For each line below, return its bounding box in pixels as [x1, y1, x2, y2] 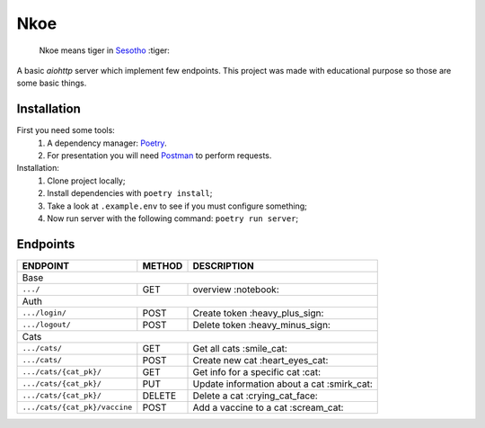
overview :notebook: [192, 283, 279, 296]
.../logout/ [22, 320, 71, 330]
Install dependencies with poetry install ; [47, 188, 213, 199]
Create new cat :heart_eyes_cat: [192, 353, 329, 366]
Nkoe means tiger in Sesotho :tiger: [39, 45, 171, 56]
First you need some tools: [16, 125, 116, 136]
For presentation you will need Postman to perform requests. [47, 150, 272, 161]
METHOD [142, 259, 183, 272]
